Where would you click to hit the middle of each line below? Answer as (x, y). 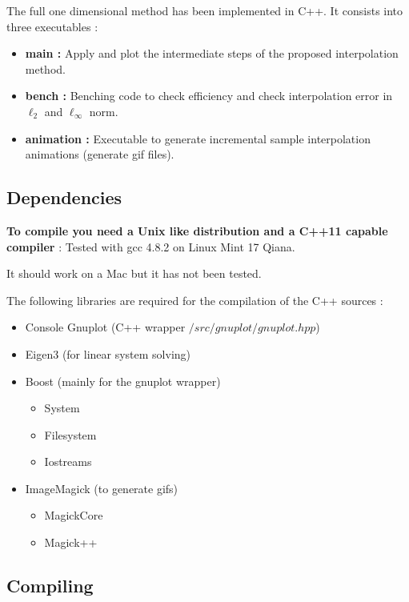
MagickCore (74, 515)
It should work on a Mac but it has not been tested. (134, 273)
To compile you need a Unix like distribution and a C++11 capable (197, 230)
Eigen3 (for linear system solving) (108, 353)
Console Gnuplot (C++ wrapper (105, 327)
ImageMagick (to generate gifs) (102, 488)
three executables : (52, 26)
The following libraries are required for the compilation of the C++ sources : (195, 300)
